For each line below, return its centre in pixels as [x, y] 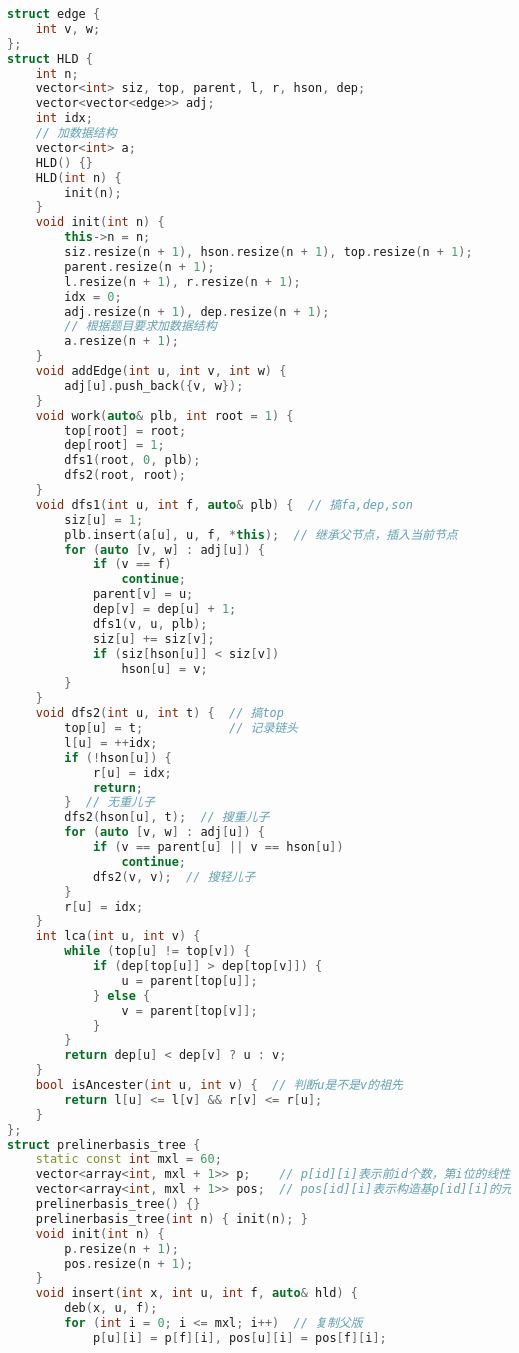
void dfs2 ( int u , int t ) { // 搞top [159, 713]
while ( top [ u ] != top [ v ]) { [157, 951]
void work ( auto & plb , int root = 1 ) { [164, 415]
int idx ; [64, 118]
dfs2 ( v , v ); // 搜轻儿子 [174, 876]
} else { [121, 995]
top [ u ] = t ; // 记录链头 [181, 728]
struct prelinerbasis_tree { [104, 1144]
